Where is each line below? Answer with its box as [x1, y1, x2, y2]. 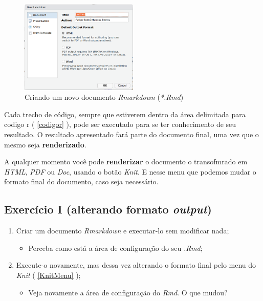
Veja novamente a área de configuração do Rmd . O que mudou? [28, 287, 228, 297]
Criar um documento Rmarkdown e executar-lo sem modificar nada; [16, 225, 229, 236]
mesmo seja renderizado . [4, 139, 86, 149]
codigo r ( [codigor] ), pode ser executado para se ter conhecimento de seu [4, 119, 236, 130]
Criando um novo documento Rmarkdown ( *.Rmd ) [25, 92, 184, 102]
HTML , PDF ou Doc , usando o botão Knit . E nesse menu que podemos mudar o [4, 166, 256, 177]
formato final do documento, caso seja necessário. [4, 176, 159, 187]
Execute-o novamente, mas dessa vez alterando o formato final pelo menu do [16, 260, 256, 270]
